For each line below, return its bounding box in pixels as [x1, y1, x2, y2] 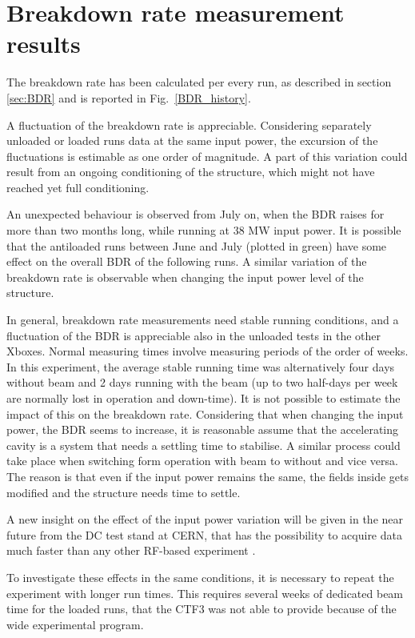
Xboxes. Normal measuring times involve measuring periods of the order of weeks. [6, 343, 409, 359]
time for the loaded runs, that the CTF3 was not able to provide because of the [6, 600, 397, 617]
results [6, 27, 81, 60]
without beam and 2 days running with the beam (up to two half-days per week [6, 374, 398, 391]
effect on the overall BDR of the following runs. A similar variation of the [6, 253, 367, 270]
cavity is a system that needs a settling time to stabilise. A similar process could [6, 436, 401, 453]
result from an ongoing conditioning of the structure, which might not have [6, 163, 375, 180]
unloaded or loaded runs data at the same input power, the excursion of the [6, 132, 378, 149]
